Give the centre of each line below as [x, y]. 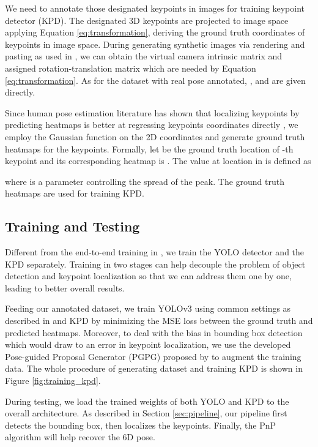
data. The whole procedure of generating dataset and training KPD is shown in [154, 368]
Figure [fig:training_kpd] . [53, 381]
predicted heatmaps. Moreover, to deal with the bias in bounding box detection [154, 332]
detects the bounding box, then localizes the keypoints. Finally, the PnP [141, 425]
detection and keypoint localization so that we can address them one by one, [148, 276]
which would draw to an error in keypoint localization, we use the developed [148, 344]
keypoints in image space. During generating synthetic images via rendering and [155, 44]
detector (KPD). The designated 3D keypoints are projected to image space [147, 20]
